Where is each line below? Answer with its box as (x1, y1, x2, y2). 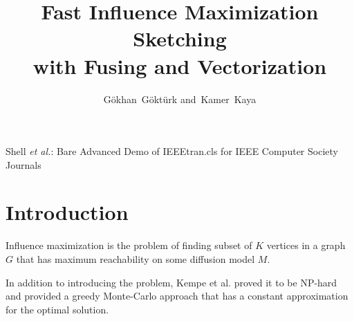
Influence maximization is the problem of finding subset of (6, 238, 252, 253)
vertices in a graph (266, 238, 346, 253)
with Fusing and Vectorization (32, 51, 327, 80)
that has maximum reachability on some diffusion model (16, 252, 255, 266)
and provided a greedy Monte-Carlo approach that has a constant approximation (6, 288, 348, 303)
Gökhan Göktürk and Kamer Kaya (103, 91, 257, 106)
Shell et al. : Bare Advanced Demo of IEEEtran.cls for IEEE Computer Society (6, 144, 338, 158)
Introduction (6, 198, 129, 226)
